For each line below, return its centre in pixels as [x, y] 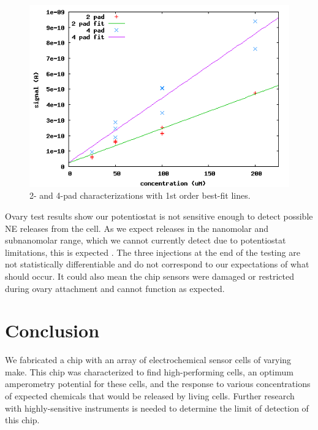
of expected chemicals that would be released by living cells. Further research [150, 396]
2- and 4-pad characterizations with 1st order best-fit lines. [140, 195]
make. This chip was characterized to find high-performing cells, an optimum [149, 371]
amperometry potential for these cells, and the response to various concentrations [158, 384]
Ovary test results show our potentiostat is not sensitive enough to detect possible [159, 216]
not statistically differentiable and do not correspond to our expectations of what [157, 264]
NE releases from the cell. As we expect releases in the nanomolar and [137, 228]
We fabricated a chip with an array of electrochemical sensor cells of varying [148, 360]
